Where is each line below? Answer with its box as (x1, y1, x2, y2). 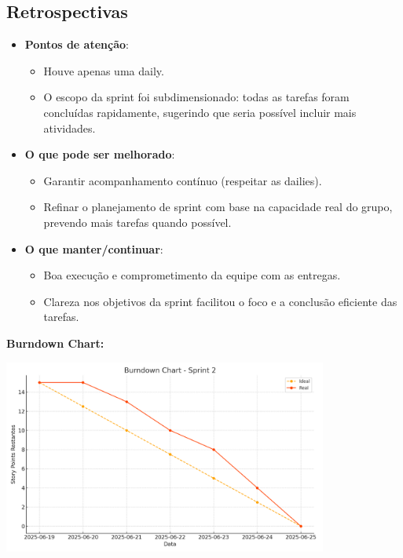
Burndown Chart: (6, 334, 104, 351)
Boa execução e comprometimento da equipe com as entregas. (43, 267, 341, 283)
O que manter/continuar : (24, 240, 163, 257)
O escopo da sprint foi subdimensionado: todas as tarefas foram (43, 89, 350, 105)
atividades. (43, 119, 96, 136)
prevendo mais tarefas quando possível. (43, 213, 232, 230)
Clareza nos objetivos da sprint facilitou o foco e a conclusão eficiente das (43, 293, 398, 309)
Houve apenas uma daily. (43, 62, 164, 78)
